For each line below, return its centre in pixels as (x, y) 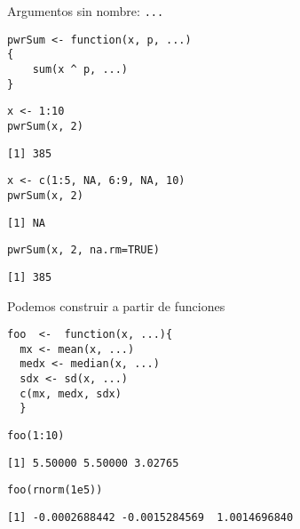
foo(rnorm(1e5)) (55, 490)
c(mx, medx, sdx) (71, 393)
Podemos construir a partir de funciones (116, 305)
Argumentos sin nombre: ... (86, 11)
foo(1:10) (36, 436)
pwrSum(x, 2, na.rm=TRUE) (83, 250)
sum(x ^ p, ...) (80, 69)
